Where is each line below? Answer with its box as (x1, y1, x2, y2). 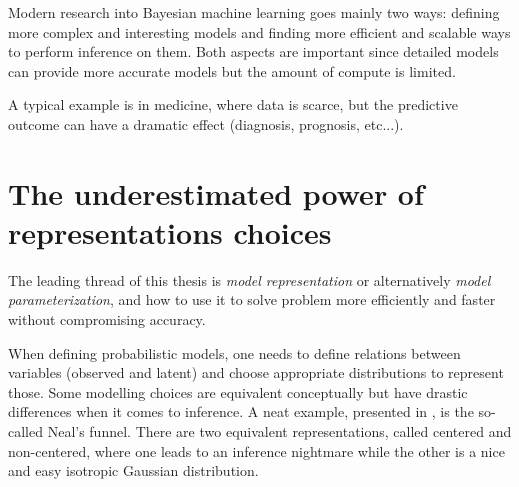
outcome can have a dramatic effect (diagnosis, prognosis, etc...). (8, 113, 404, 134)
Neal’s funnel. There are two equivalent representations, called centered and (47, 421, 512, 442)
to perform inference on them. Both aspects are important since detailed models (8, 41, 499, 62)
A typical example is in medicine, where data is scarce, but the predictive (8, 94, 458, 115)
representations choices (8, 211, 332, 252)
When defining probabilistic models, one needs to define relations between (8, 342, 461, 363)
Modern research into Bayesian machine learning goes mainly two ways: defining (8, 2, 500, 22)
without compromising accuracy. (8, 309, 206, 330)
